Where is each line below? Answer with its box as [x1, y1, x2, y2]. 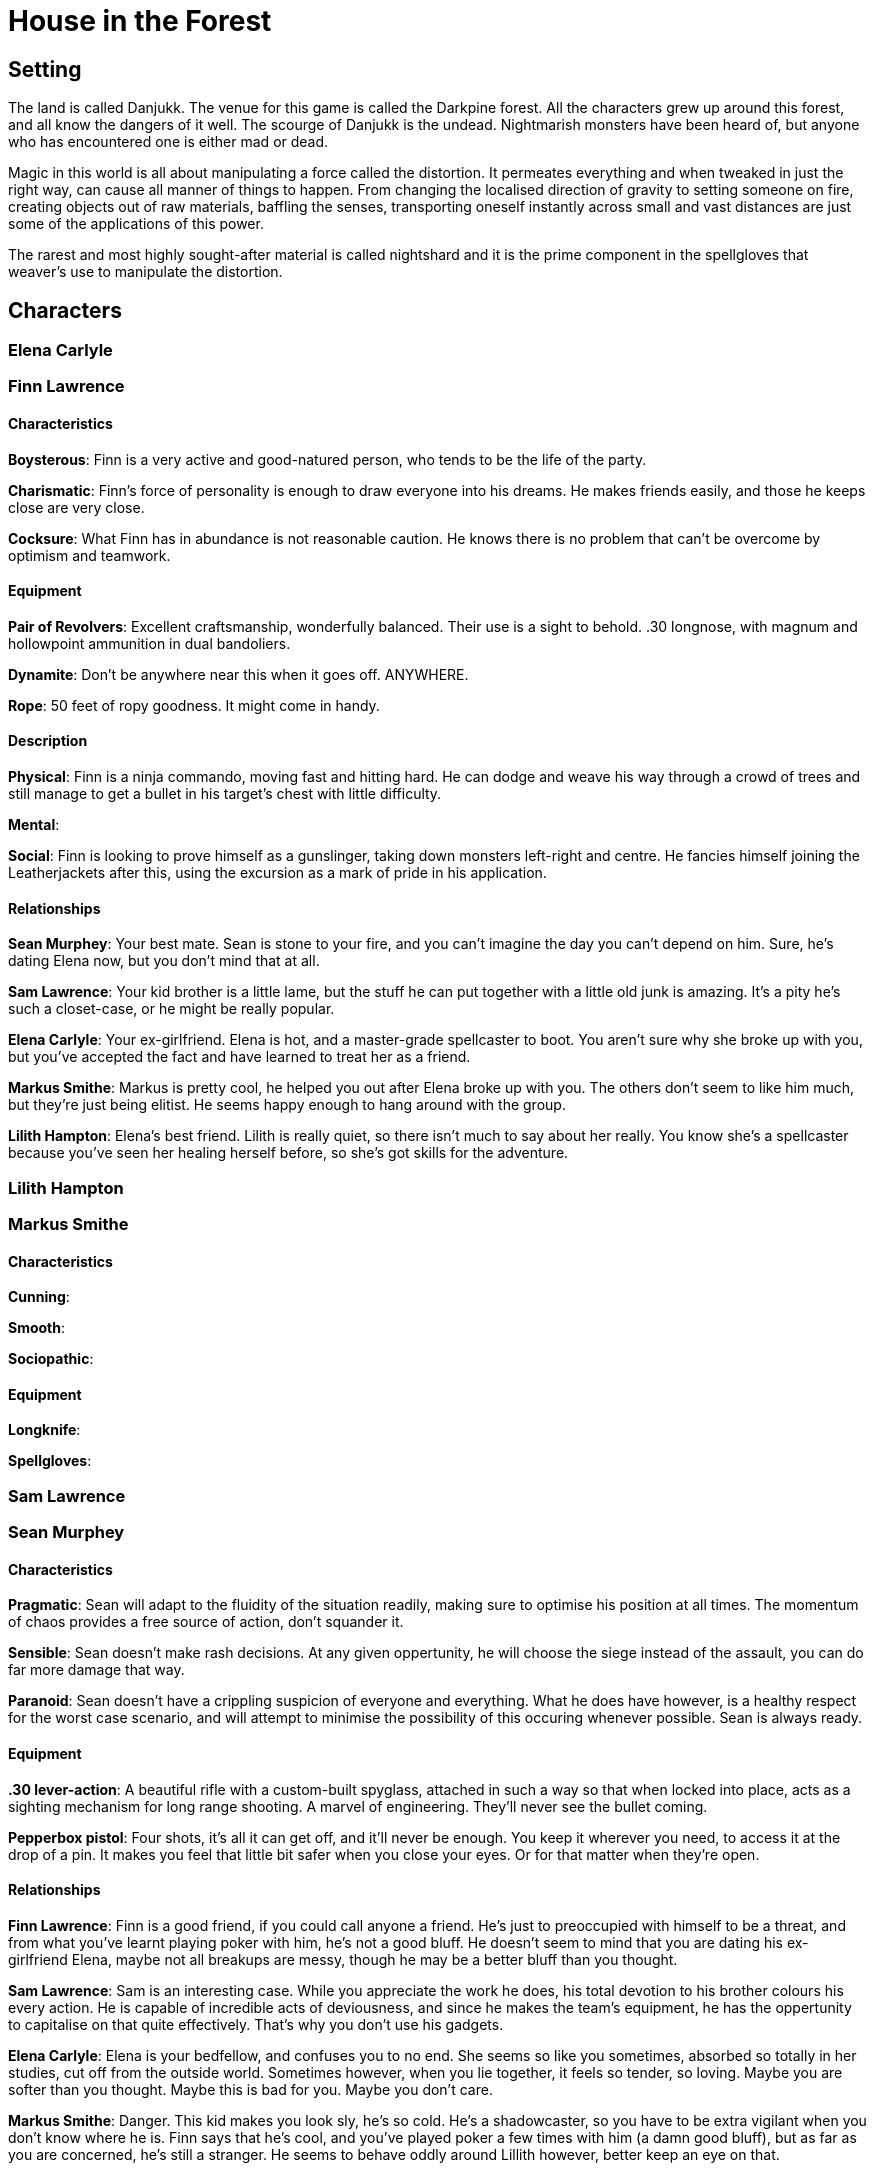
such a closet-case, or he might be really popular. [8, 1000, 335, 1018]
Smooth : [8, 1319, 66, 1337]
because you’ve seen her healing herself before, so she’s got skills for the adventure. [8, 1144, 569, 1162]
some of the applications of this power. [8, 215, 264, 233]
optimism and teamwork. [8, 546, 171, 564]
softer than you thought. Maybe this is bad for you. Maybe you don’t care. [8, 2080, 493, 2098]
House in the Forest [8, 4, 272, 38]
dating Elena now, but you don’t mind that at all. [8, 952, 320, 970]
